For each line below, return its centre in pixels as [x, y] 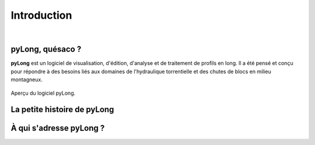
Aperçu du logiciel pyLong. [43, 93]
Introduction [41, 15]
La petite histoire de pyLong [62, 110]
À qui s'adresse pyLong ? [58, 128]
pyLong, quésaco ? [46, 49]
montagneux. [27, 80]
